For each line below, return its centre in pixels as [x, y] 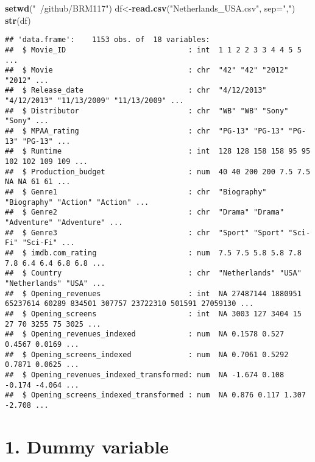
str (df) [18, 20]
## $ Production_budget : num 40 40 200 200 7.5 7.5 [158, 172]
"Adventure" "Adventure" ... [64, 222]
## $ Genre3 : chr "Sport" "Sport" [145, 233]
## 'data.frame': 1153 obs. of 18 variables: [108, 40]
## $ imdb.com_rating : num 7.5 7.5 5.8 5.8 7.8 [153, 253]
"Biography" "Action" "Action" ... [77, 202]
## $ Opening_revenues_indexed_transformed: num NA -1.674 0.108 [145, 375]
